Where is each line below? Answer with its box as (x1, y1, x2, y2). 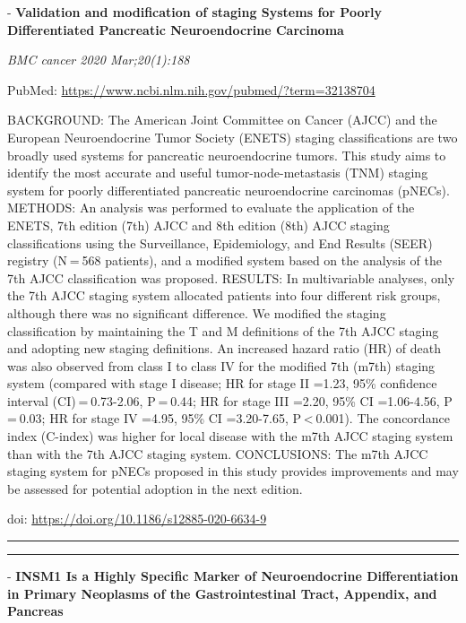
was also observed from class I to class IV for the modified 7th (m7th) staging (7, 356, 436, 375)
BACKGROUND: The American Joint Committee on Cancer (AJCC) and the (7, 110, 437, 129)
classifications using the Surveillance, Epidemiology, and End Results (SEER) (7, 233, 433, 252)
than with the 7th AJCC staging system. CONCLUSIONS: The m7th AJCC (7, 444, 428, 463)
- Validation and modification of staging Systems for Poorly (7, 3, 383, 21)
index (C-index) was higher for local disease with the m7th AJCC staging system (7, 427, 453, 446)
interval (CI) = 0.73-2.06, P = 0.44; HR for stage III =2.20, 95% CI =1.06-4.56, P (7, 391, 453, 410)
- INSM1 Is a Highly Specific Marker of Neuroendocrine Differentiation (7, 567, 459, 585)
